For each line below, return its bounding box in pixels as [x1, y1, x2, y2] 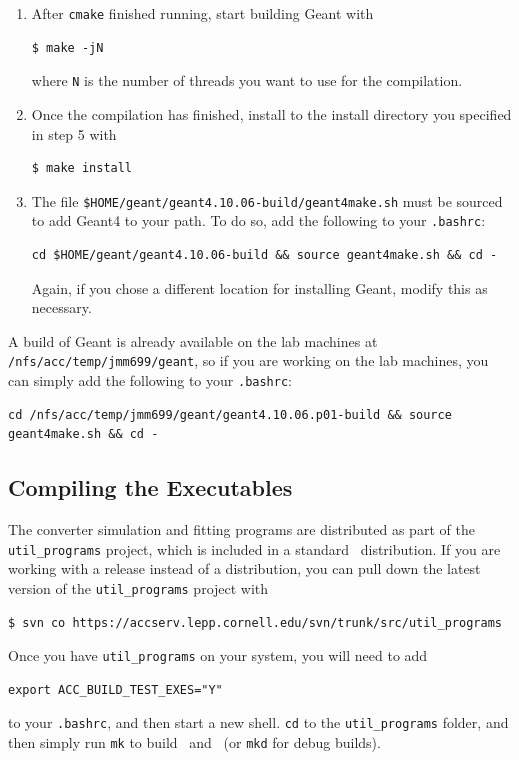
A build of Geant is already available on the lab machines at [8, 330, 378, 351]
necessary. [31, 297, 92, 318]
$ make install [31, 161, 133, 176]
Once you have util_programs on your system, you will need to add [8, 645, 428, 666]
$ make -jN [31, 40, 104, 55]
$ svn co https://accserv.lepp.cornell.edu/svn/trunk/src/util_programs [8, 615, 502, 630]
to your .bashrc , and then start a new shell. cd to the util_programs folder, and [8, 712, 509, 733]
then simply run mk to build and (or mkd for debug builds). [8, 732, 381, 753]
